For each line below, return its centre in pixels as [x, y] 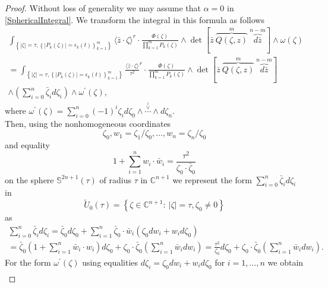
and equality [27, 145]
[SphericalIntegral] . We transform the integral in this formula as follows [135, 19]
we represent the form [212, 179]
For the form [28, 262]
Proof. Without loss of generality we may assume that [103, 8]
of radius [116, 179]
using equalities [110, 262]
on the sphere [29, 179]
